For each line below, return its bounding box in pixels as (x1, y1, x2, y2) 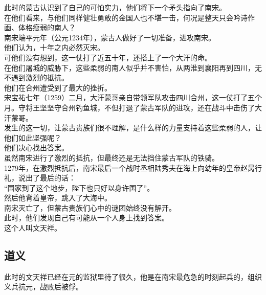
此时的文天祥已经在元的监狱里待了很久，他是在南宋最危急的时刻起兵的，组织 (4, 271, 262, 282)
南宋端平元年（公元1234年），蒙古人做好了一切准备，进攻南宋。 (4, 32, 215, 42)
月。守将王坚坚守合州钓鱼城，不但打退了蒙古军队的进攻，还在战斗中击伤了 (4, 102, 255, 112)
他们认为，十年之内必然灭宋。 (4, 42, 104, 53)
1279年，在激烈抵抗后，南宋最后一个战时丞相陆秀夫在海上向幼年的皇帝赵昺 (4, 162, 255, 173)
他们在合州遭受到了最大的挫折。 (4, 82, 112, 93)
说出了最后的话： (18, 172, 76, 183)
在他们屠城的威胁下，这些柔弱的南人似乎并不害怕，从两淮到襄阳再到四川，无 (4, 62, 262, 73)
